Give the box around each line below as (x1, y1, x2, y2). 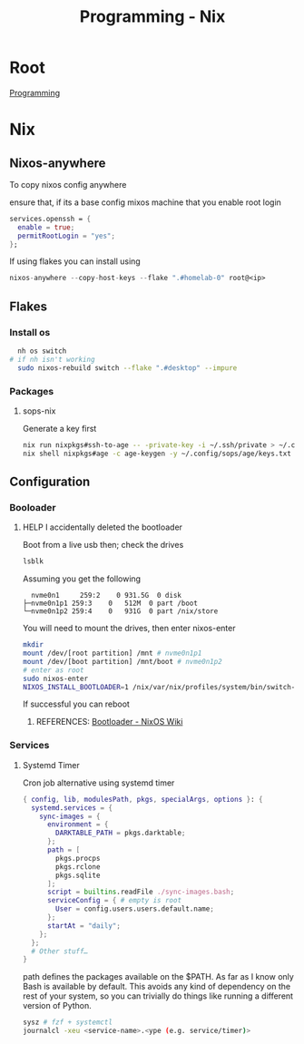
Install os (9, 326, 51, 338)
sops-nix (22, 405, 56, 416)
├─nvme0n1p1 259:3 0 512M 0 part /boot (22, 599, 198, 609)
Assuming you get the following (22, 573, 142, 584)
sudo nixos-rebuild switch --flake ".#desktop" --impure (17, 363, 238, 373)
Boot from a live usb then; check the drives (22, 540, 184, 551)
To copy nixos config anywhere (9, 179, 127, 190)
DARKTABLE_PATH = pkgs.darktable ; (55, 828, 186, 838)
